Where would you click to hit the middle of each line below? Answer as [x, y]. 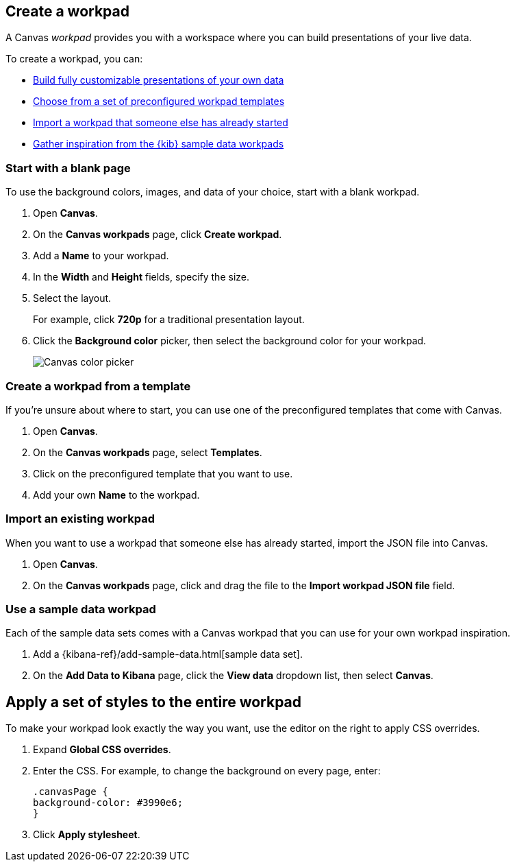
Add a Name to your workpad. [101, 256]
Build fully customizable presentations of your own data [159, 80]
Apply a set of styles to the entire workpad [154, 702]
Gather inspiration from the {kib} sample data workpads [159, 144]
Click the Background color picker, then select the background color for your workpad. [230, 341]
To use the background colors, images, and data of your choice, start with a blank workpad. [213, 192]
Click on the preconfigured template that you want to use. [163, 473]
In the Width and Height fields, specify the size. [141, 277]
